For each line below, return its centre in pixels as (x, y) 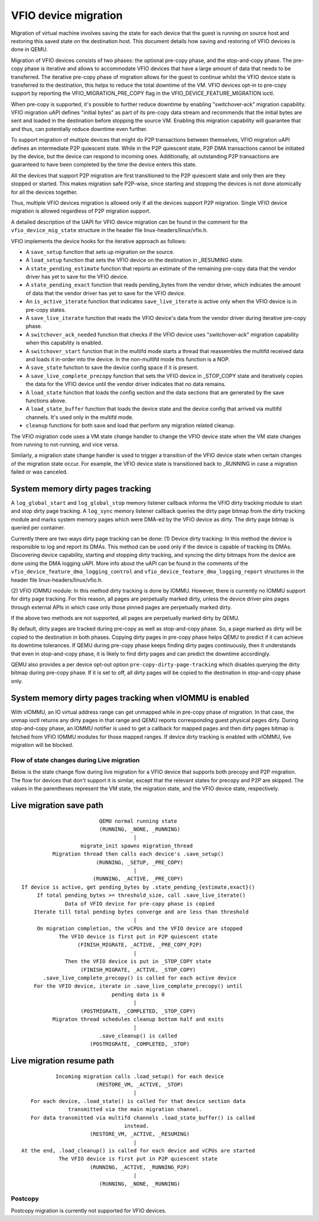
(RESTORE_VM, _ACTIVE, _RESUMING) (140, 1134)
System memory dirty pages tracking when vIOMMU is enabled (130, 698)
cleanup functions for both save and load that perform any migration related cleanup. (131, 426)
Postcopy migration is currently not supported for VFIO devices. (89, 1210)
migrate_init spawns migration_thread (137, 845)
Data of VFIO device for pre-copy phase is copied (140, 904)
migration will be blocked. (42, 745)
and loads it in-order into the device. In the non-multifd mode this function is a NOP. (128, 359)
